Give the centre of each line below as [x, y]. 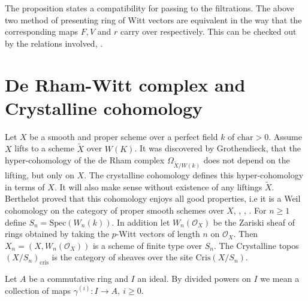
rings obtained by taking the [57, 234]
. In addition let [141, 222]
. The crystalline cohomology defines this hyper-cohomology [194, 174]
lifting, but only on [40, 174]
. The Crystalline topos [256, 245]
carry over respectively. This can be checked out [208, 31]
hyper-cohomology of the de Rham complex [85, 160]
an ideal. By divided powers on [194, 279]
